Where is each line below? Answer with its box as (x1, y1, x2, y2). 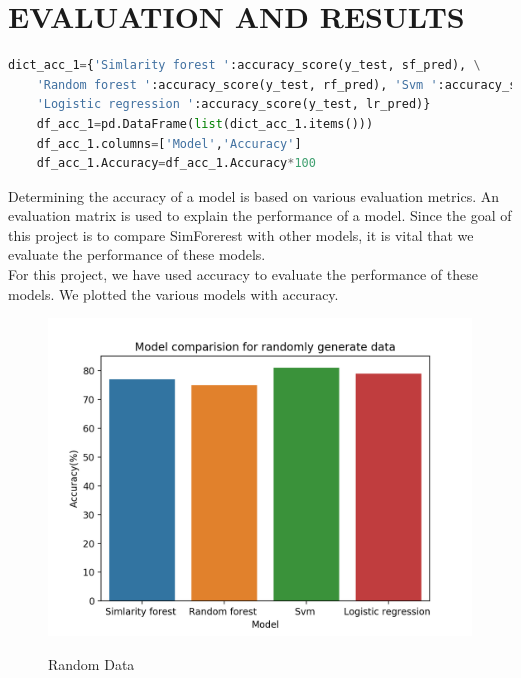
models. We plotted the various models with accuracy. (8, 283, 339, 304)
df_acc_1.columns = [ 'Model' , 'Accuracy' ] (36, 136, 302, 151)
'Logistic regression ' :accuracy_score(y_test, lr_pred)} (36, 97, 431, 112)
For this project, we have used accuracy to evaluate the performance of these (8, 264, 478, 285)
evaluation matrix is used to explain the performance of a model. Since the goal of (8, 205, 512, 226)
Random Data (48, 653, 135, 674)
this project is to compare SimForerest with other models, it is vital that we (8, 224, 474, 245)
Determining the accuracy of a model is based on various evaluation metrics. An (8, 185, 500, 206)
